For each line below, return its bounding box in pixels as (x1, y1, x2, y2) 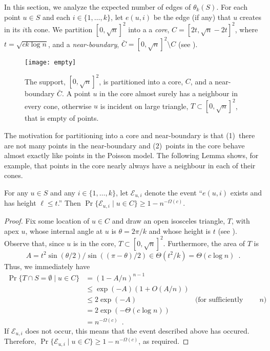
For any (4, 187, 28, 198)
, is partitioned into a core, (99, 76, 183, 86)
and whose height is (149, 225, 211, 236)
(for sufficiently (195, 296, 243, 303)
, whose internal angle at (25, 225, 103, 236)
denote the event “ (144, 187, 203, 198)
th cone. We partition (25, 24, 93, 34)
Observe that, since (4, 237, 65, 248)
